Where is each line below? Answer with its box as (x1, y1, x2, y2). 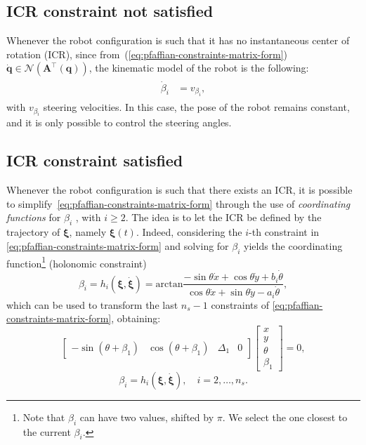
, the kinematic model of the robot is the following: (89, 60, 309, 75)
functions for (6, 210, 61, 225)
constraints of (211, 297, 270, 312)
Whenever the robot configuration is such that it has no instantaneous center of (6, 33, 350, 48)
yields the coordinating (244, 238, 343, 253)
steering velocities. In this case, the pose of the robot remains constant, (43, 100, 350, 114)
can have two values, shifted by (79, 409, 214, 424)
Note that (22, 409, 65, 424)
